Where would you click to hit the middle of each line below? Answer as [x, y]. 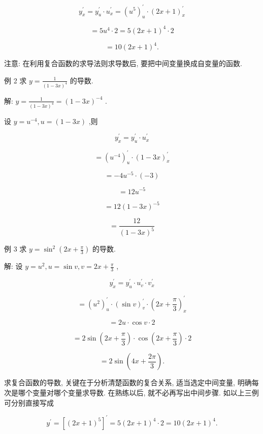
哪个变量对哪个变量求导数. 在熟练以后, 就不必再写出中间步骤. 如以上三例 [138, 393]
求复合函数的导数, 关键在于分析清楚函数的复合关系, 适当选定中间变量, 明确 [128, 382]
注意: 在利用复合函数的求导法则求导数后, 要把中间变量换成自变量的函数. [123, 63]
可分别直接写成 [29, 402]
